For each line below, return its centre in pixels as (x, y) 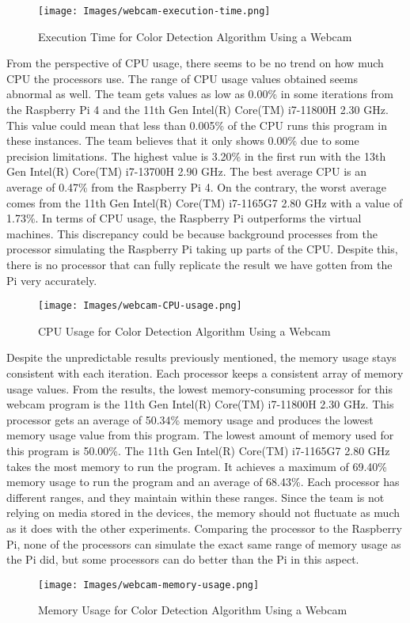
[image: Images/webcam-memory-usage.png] (149, 585)
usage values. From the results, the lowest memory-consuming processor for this (199, 388)
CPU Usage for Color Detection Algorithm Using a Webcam (184, 330)
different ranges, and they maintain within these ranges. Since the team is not (196, 497)
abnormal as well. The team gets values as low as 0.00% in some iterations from (200, 94)
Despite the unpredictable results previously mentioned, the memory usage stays (201, 357)
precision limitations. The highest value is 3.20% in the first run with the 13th (196, 156)
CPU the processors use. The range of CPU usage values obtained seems (182, 78)
